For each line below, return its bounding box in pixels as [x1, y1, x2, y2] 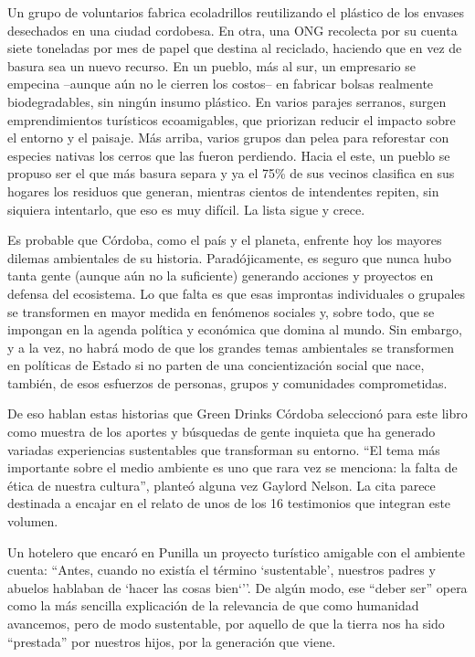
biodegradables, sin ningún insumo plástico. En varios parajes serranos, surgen [7, 91, 447, 111]
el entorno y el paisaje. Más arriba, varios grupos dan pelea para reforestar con [7, 128, 449, 147]
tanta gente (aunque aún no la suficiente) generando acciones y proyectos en [7, 266, 434, 285]
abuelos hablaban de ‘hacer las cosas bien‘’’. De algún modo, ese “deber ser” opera [7, 578, 468, 597]
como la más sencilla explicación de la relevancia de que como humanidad [7, 596, 419, 615]
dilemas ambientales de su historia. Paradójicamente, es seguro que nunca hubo [7, 248, 452, 267]
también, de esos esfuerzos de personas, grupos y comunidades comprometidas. [7, 373, 448, 392]
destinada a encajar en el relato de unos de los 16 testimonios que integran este [7, 493, 451, 513]
